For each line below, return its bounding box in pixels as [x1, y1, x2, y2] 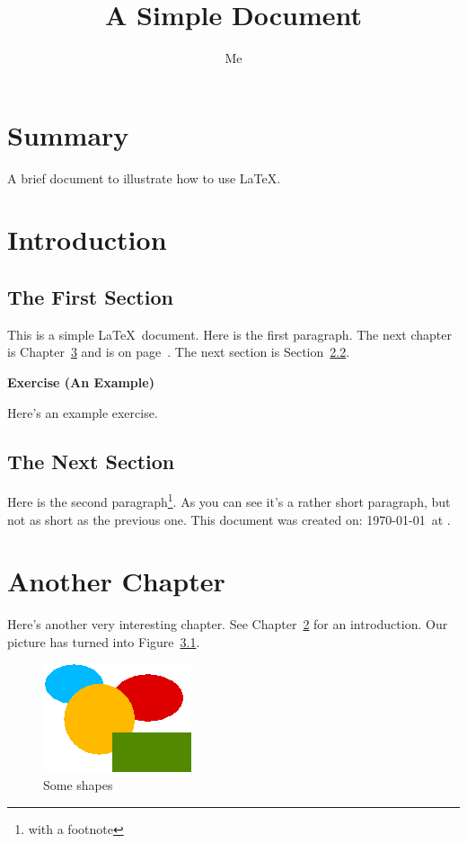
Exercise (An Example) [7, 373, 154, 392]
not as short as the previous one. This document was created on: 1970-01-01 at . [7, 510, 451, 528]
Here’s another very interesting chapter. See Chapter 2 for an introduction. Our [7, 615, 448, 634]
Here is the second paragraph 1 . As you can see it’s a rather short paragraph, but [7, 490, 451, 511]
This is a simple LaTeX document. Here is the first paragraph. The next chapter [7, 324, 453, 343]
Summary [7, 116, 129, 153]
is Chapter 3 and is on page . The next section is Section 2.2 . [7, 342, 350, 361]
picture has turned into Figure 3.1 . [7, 632, 200, 651]
